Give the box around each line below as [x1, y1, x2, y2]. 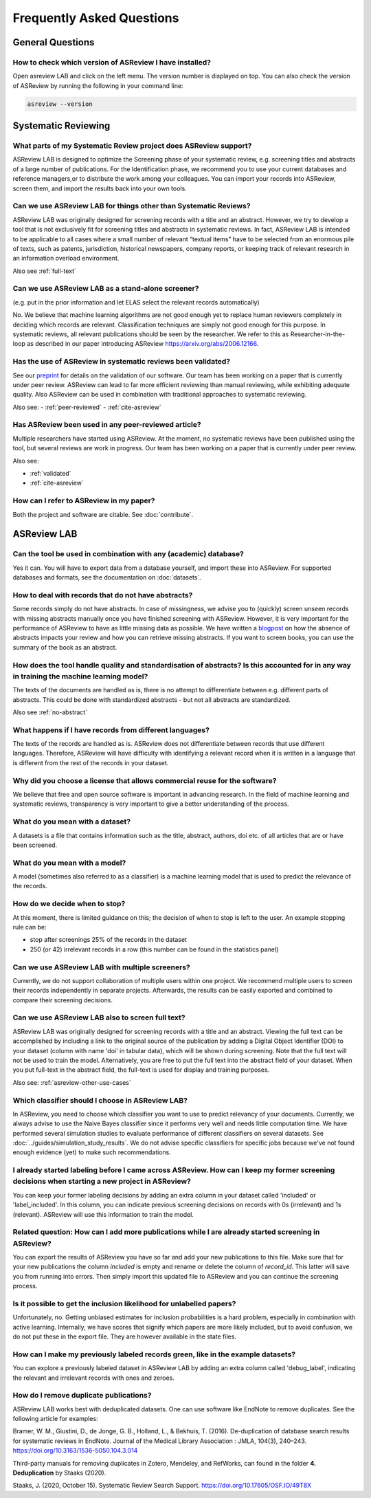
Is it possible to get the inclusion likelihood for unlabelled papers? [12, 1299, 236, 1308]
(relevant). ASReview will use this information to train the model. [12, 1210, 194, 1218]
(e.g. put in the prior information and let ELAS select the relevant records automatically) [12, 298, 260, 306]
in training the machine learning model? [12, 671, 148, 681]
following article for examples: [12, 1415, 99, 1423]
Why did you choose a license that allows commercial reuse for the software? [12, 775, 277, 785]
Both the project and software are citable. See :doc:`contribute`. [12, 510, 194, 518]
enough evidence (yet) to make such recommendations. [12, 1148, 171, 1156]
